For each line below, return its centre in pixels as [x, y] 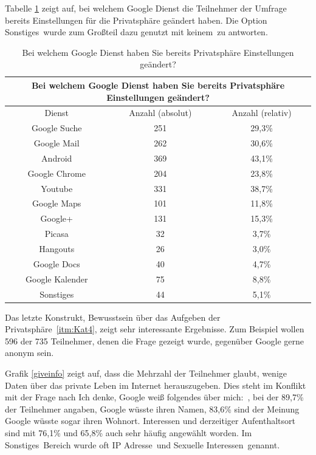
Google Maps [57, 203]
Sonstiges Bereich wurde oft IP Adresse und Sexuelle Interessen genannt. [143, 444]
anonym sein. [29, 353]
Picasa [57, 234]
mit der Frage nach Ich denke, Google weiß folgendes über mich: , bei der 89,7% [154, 397]
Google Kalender [57, 279]
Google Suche [57, 128]
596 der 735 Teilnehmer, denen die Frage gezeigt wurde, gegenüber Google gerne [155, 340]
